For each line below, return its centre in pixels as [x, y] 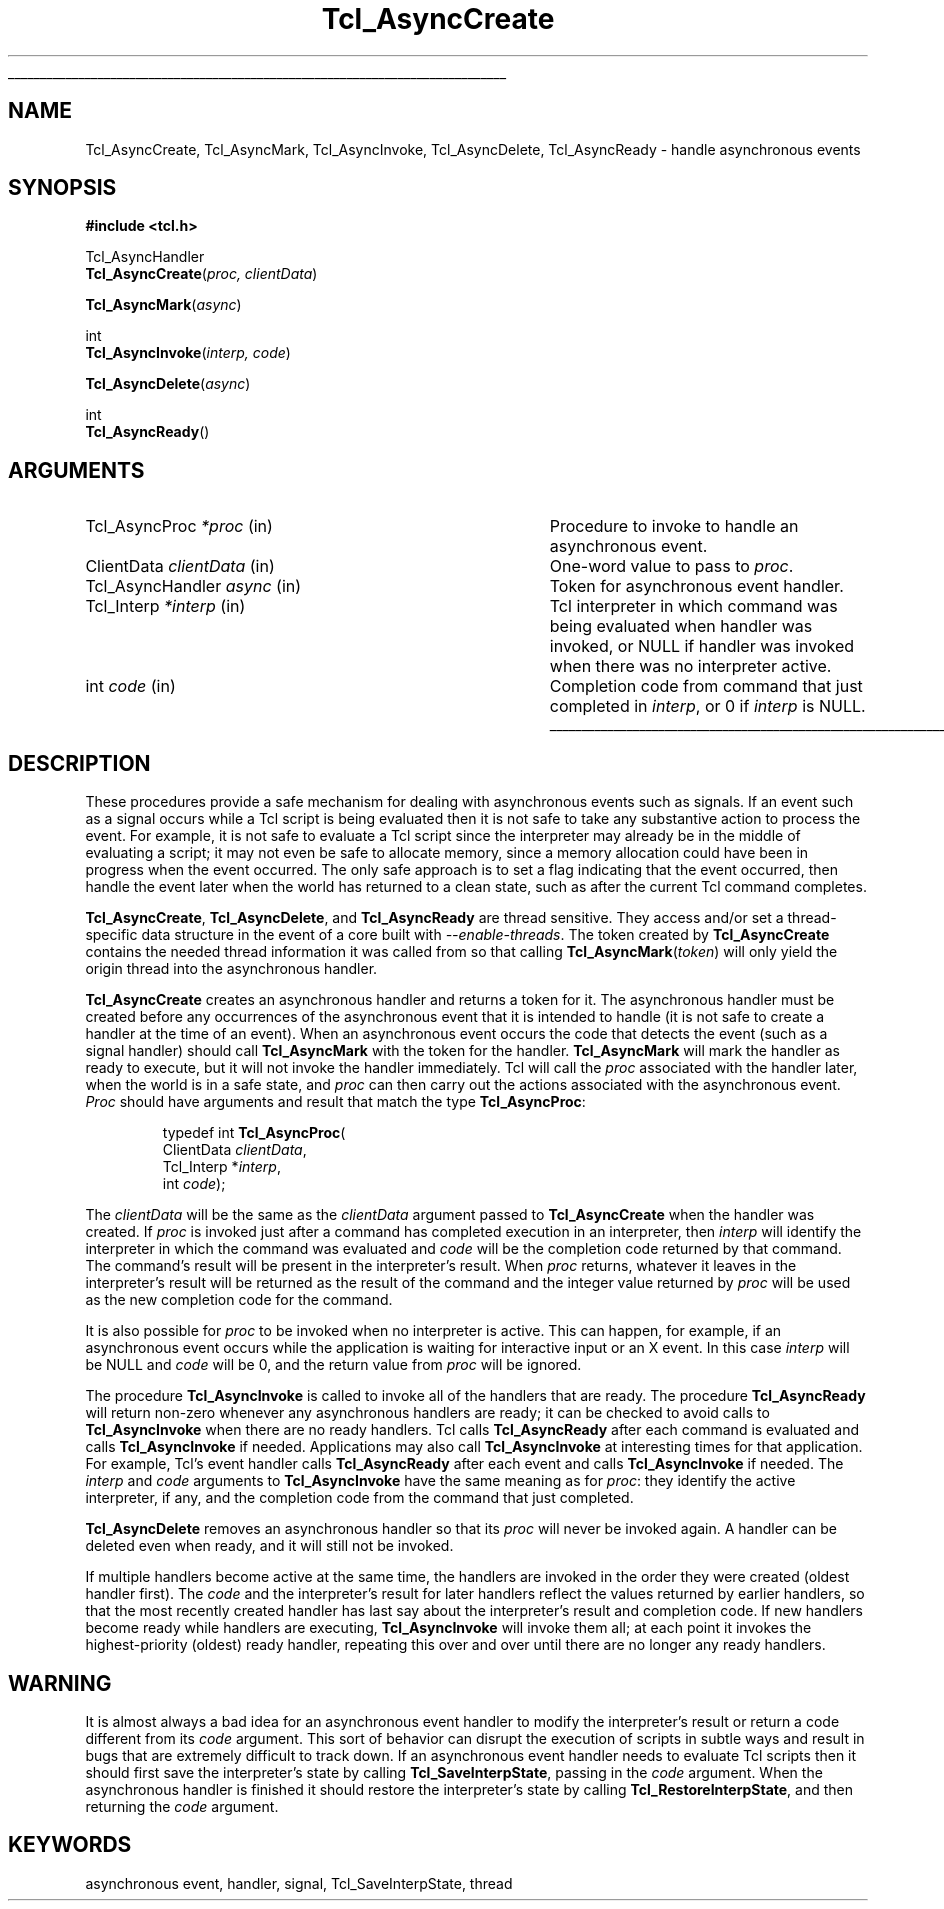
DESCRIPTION [79, 763]
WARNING [60, 1683]
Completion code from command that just [706, 686]
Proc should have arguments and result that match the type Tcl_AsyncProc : [335, 1102]
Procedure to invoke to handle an [674, 526]
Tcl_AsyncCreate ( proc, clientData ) [201, 274]
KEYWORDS [70, 1845]
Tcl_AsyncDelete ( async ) [168, 384]
